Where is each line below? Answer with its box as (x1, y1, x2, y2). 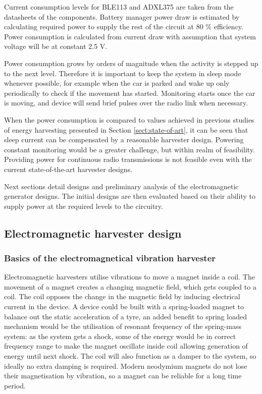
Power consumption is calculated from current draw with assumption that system (4, 31, 256, 41)
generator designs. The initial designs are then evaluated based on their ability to (4, 191, 255, 201)
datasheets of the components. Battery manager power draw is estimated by (4, 11, 240, 22)
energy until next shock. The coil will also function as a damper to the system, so (4, 351, 256, 361)
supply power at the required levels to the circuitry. (4, 200, 163, 211)
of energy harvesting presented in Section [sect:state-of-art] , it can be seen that (4, 124, 248, 135)
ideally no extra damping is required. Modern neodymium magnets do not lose (4, 360, 247, 371)
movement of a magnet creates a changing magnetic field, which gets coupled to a (4, 281, 256, 292)
